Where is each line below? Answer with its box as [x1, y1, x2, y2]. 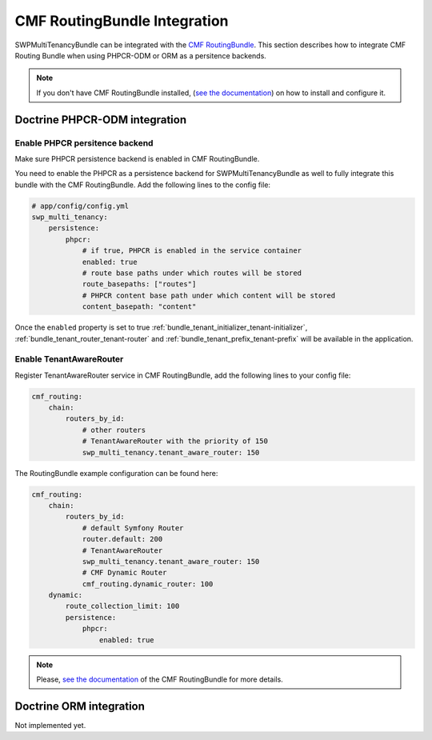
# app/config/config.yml [31, 201, 130, 210]
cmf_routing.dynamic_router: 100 [82, 579, 214, 588]
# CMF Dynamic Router [82, 568, 167, 578]
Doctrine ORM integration [14, 699, 146, 713]
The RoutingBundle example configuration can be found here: [14, 468, 218, 478]
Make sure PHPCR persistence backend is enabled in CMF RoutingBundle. [14, 154, 260, 163]
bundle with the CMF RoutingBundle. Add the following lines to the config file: [14, 180, 271, 190]
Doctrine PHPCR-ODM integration [14, 113, 187, 126]
